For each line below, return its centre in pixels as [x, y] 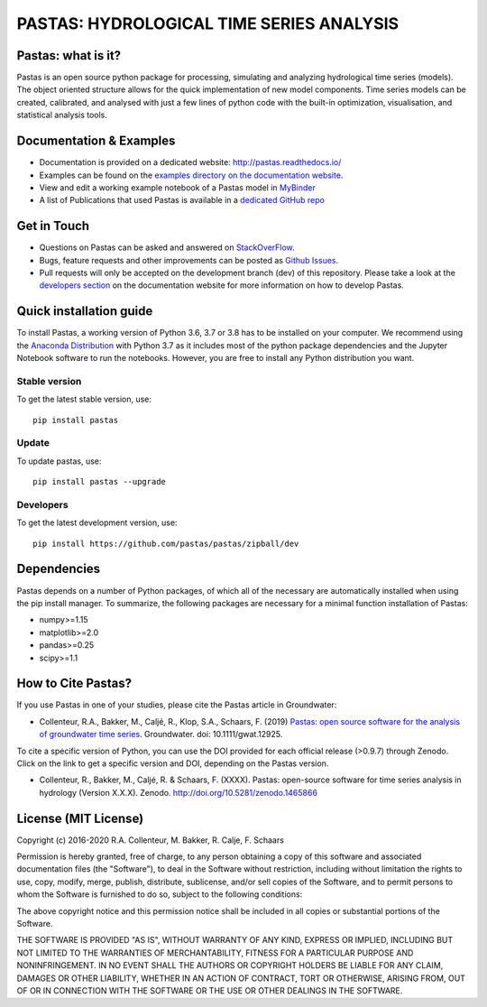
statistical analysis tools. [62, 115]
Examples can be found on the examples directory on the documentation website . [191, 175]
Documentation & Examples [96, 141]
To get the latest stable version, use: [84, 399]
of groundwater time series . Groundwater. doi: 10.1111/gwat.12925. [161, 734]
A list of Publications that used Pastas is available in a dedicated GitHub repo [182, 200]
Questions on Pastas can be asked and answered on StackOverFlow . [167, 247]
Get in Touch [53, 226]
